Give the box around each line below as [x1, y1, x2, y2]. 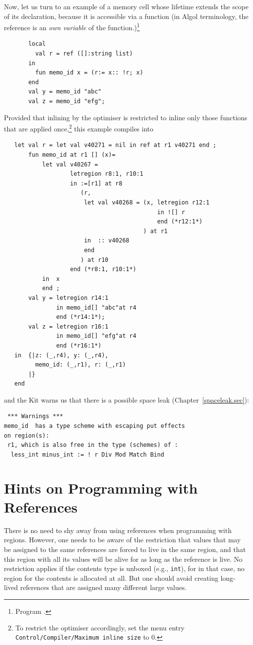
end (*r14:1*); [56, 313, 105, 321]
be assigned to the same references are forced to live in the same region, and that [4, 544, 246, 554]
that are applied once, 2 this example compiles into [4, 122, 154, 133]
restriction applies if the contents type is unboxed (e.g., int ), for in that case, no [4, 563, 245, 573]
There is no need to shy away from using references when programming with [4, 525, 232, 535]
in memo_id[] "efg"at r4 [56, 332, 137, 340]
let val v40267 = [42, 161, 98, 168]
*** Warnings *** [7, 413, 63, 420]
